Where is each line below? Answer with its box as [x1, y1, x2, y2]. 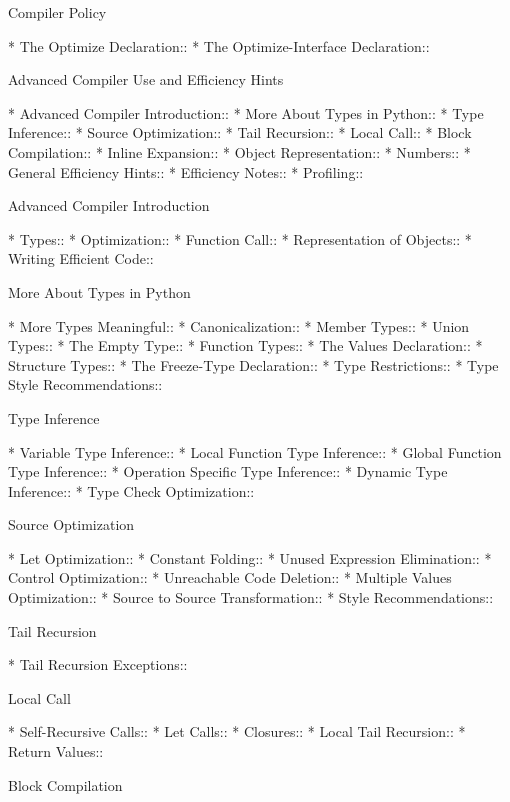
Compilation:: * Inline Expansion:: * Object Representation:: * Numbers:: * [8, 141, 471, 162]
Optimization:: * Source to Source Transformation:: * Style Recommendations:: [8, 587, 494, 608]
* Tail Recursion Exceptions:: [8, 654, 188, 675]
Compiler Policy [8, 2, 107, 22]
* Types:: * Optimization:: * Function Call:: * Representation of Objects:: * [8, 228, 472, 249]
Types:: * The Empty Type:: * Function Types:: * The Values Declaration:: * [8, 335, 483, 356]
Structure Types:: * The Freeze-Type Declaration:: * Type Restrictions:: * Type [8, 354, 499, 375]
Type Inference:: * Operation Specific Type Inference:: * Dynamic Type [8, 461, 448, 482]
